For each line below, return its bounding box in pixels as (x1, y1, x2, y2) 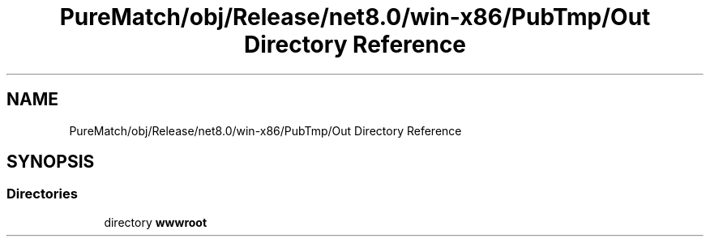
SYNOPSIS (6, 151, 95, 173)
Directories (6, 185, 78, 202)
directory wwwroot (104, 215, 207, 229)
